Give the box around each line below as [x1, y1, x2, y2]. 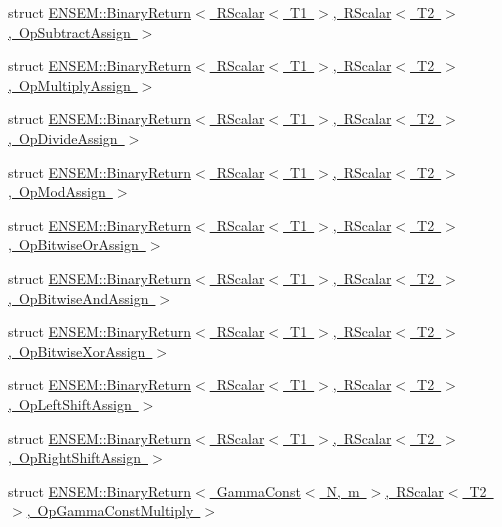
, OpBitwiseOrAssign [8, 234, 139, 255]
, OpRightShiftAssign [8, 447, 141, 468]
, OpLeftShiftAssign [8, 393, 132, 414]
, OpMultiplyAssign [8, 74, 131, 95]
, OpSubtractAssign [8, 21, 131, 42]
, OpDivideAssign [8, 127, 118, 148]
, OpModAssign [8, 181, 106, 202]
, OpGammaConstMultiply [26, 500, 194, 521]
